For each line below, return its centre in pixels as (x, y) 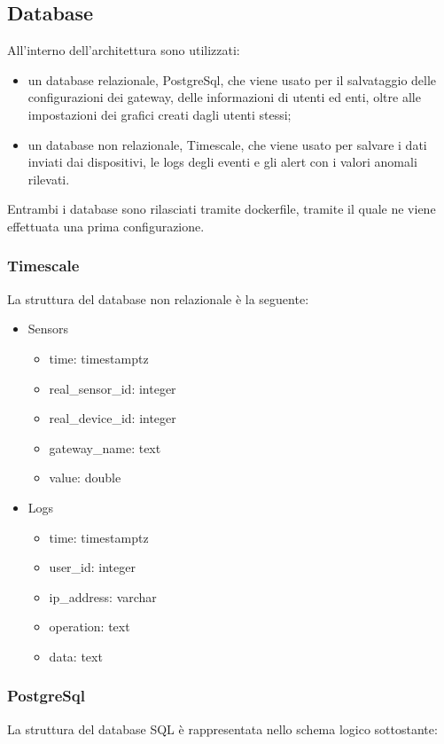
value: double (85, 478)
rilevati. (49, 179)
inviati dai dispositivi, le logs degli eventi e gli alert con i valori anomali (222, 162)
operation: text (90, 627)
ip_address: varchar (103, 596)
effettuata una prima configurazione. (106, 226)
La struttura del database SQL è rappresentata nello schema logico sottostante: (222, 728)
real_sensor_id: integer (113, 388)
